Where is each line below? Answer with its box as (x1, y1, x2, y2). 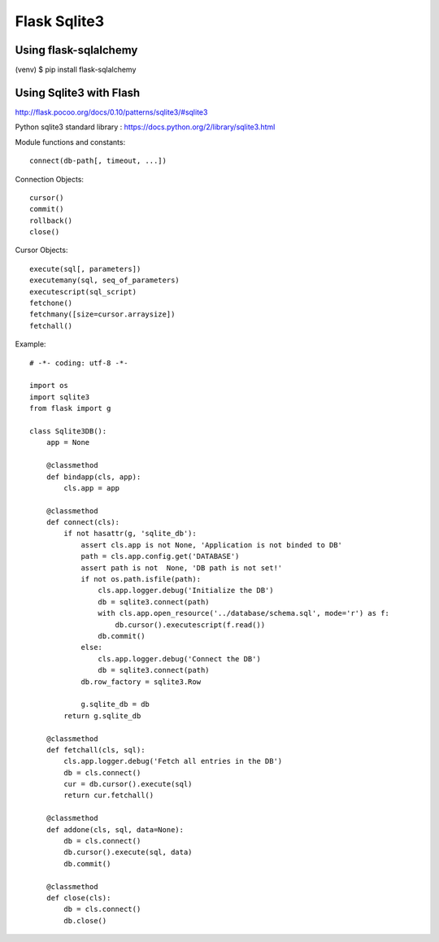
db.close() (63, 916, 107, 925)
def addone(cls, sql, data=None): (46, 825, 185, 834)
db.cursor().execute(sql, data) (63, 848, 193, 857)
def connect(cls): (46, 517, 120, 527)
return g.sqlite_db (63, 711, 141, 720)
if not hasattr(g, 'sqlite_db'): (63, 529, 197, 539)
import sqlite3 (29, 392, 90, 402)
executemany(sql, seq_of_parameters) (29, 276, 180, 285)
